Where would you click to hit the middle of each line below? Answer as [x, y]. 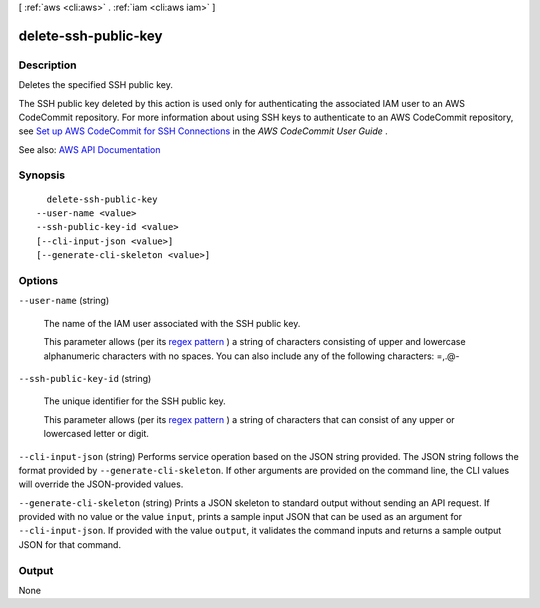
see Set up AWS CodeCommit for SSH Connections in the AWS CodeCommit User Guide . [203, 131]
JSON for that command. [70, 544]
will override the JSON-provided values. [101, 484]
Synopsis [41, 175]
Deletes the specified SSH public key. [96, 85]
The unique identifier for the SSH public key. [134, 401]
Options [38, 280]
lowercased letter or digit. [96, 434]
